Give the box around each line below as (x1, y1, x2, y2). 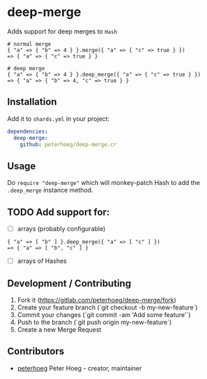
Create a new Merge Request (17, 325, 102, 334)
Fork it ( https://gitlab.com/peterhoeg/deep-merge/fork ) (17, 296, 176, 304)
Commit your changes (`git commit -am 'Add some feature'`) (17, 310, 191, 318)
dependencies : (7, 128, 49, 135)
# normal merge (7, 40, 52, 47)
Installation (7, 96, 57, 108)
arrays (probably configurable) (17, 225, 106, 233)
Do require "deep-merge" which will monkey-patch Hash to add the (7, 179, 201, 187)
